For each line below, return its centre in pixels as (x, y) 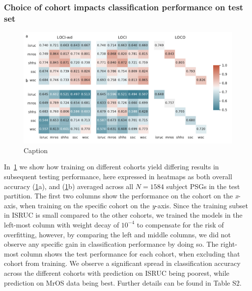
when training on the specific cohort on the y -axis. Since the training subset (134, 205)
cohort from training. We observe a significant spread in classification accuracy (122, 263)
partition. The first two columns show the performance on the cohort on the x (121, 196)
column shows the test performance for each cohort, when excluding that (130, 253)
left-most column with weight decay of (62, 224)
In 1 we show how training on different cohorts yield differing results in (112, 167)
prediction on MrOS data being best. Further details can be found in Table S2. (123, 282)
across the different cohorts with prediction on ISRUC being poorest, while (117, 273)
